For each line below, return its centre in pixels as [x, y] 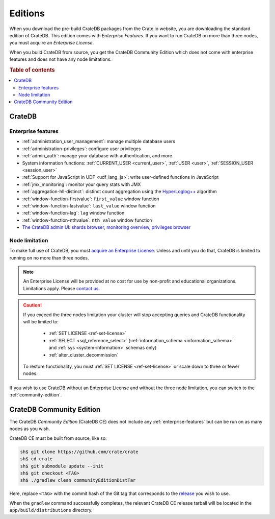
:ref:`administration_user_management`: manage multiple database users [99, 141]
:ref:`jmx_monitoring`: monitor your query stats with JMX [81, 184]
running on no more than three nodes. [49, 257]
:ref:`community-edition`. [36, 395]
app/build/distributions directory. [51, 510]
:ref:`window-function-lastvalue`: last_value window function [89, 206]
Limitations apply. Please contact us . [62, 288]
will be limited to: [41, 322]
